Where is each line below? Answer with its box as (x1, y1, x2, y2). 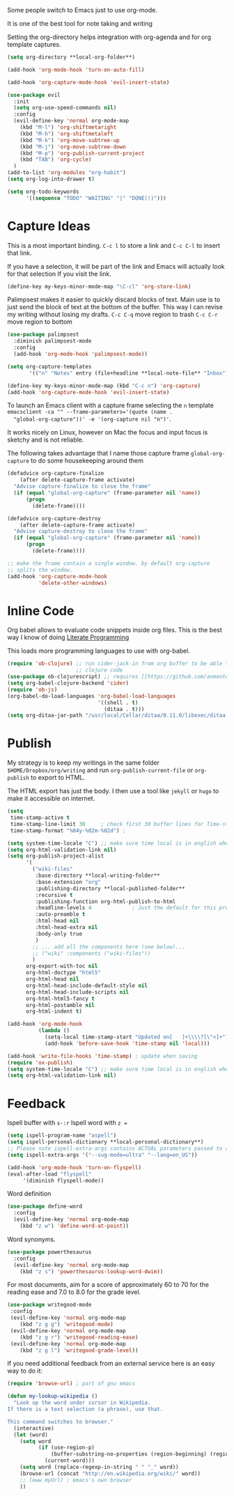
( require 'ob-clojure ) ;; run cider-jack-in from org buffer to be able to (7, 660, 232, 667)
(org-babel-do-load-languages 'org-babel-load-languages (7, 692, 176, 699)
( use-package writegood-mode (7, 1302, 92, 1309)
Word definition (7, 1190, 52, 1198)
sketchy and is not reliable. (7, 435, 84, 444)
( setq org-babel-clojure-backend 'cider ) (7, 680, 130, 687)
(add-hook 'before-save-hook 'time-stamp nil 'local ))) (44, 1040, 210, 1047)
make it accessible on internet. (7, 794, 95, 803)
